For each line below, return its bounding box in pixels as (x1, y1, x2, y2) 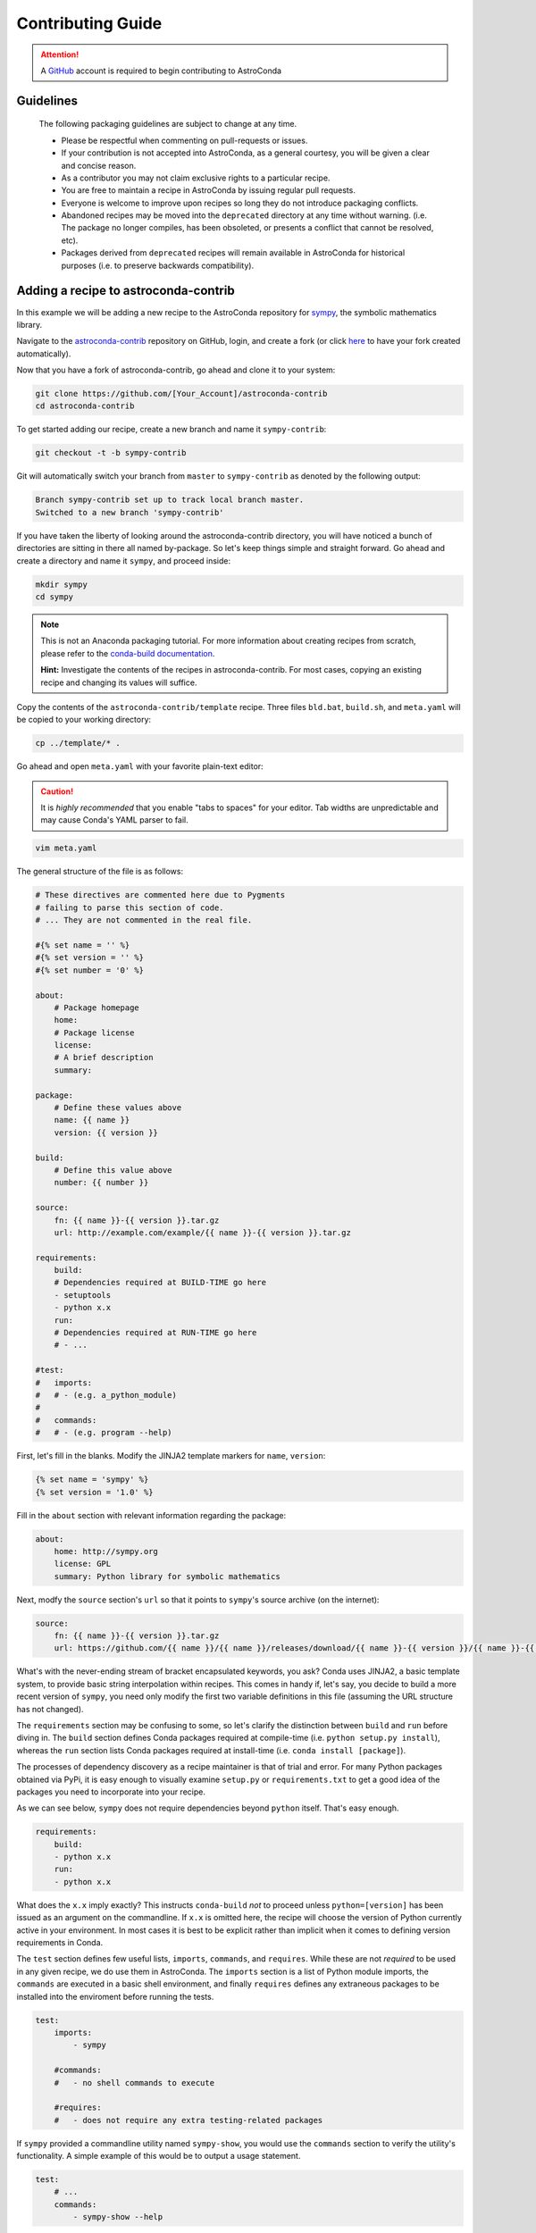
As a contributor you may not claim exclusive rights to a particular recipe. (61, 172, 331, 183)
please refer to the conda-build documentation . (40, 648, 215, 658)
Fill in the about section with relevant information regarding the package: (16, 1510, 287, 1520)
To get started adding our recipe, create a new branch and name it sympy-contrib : (16, 424, 327, 435)
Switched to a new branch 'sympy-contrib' (35, 507, 224, 517)
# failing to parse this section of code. (35, 902, 224, 913)
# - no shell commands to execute (54, 2078, 214, 2087)
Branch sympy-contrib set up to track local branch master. (35, 495, 305, 505)
